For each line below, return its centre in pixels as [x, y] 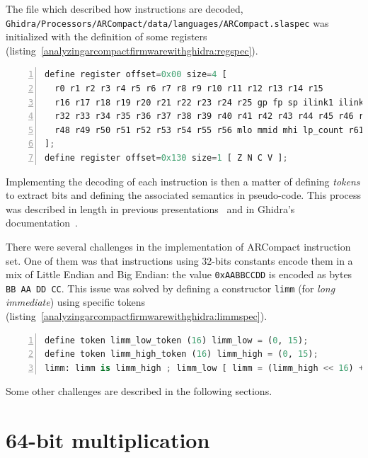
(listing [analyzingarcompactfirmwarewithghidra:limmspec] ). [137, 316]
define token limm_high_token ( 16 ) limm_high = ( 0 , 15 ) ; [182, 354]
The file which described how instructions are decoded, [125, 8]
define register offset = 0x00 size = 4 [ [136, 75]
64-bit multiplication [108, 440]
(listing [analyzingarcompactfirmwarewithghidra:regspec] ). [132, 50]
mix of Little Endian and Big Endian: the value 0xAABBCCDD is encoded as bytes [179, 274]
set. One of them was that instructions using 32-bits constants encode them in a [179, 260]
